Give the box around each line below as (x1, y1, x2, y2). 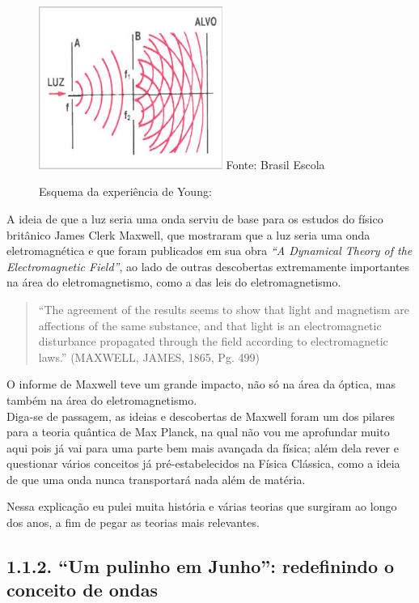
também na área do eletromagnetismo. (6, 391, 197, 408)
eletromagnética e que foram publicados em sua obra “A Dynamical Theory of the (6, 242, 413, 259)
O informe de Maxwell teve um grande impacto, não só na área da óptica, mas (6, 376, 396, 393)
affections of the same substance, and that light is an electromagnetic (38, 316, 382, 333)
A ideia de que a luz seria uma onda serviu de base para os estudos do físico (6, 210, 383, 227)
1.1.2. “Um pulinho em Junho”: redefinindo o (6, 554, 395, 579)
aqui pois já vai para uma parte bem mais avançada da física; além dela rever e (6, 439, 399, 456)
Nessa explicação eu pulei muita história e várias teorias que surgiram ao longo (6, 498, 397, 515)
